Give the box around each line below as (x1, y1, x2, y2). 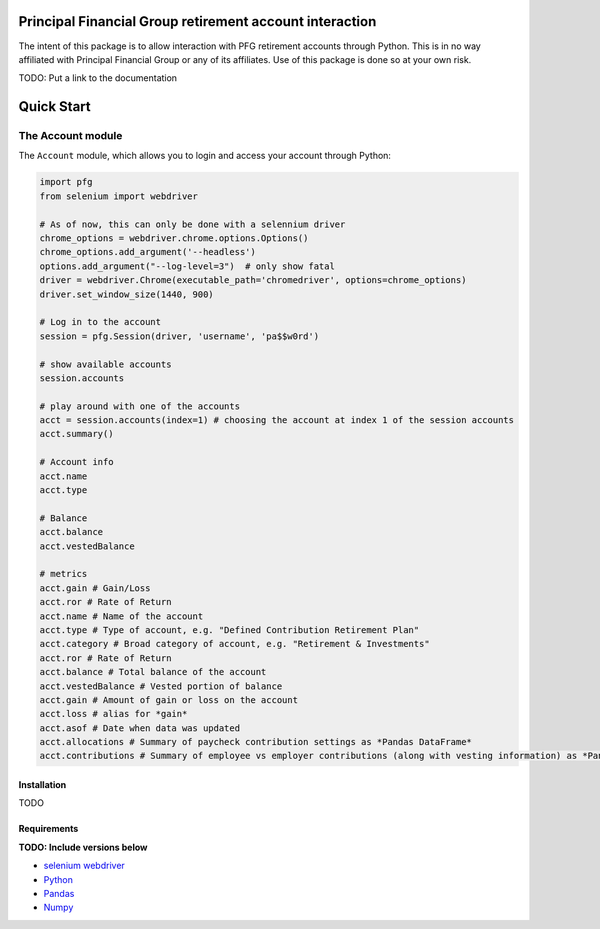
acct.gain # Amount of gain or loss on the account (39, 694, 299, 705)
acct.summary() (39, 428, 114, 440)
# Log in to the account (39, 316, 162, 328)
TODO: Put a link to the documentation (18, 72, 178, 84)
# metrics (39, 568, 88, 580)
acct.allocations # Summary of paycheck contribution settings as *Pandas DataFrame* (39, 736, 472, 748)
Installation (18, 779, 67, 791)
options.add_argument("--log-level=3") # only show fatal (39, 260, 335, 272)
